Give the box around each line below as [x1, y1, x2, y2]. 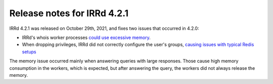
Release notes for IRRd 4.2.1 [9, 8, 129, 19]
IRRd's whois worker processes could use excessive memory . [22, 34, 151, 40]
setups [22, 49, 36, 55]
